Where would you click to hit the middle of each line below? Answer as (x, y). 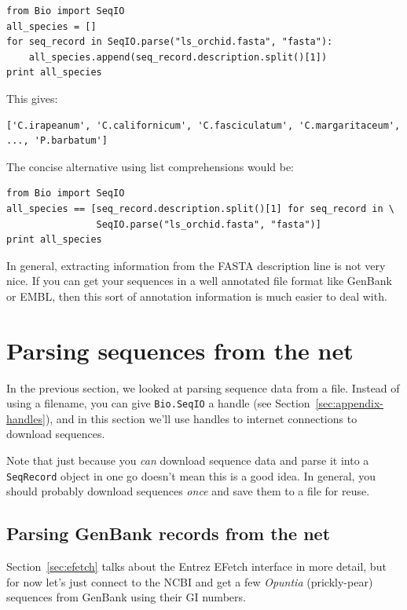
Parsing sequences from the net (180, 350)
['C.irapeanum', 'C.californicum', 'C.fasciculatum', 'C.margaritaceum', (203, 125)
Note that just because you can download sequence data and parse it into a (188, 460)
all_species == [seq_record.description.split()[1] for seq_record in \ (200, 208)
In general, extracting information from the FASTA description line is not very (196, 265)
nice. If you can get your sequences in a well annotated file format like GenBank (199, 281)
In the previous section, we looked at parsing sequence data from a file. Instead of (203, 387)
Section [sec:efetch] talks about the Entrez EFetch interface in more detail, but (196, 566)
